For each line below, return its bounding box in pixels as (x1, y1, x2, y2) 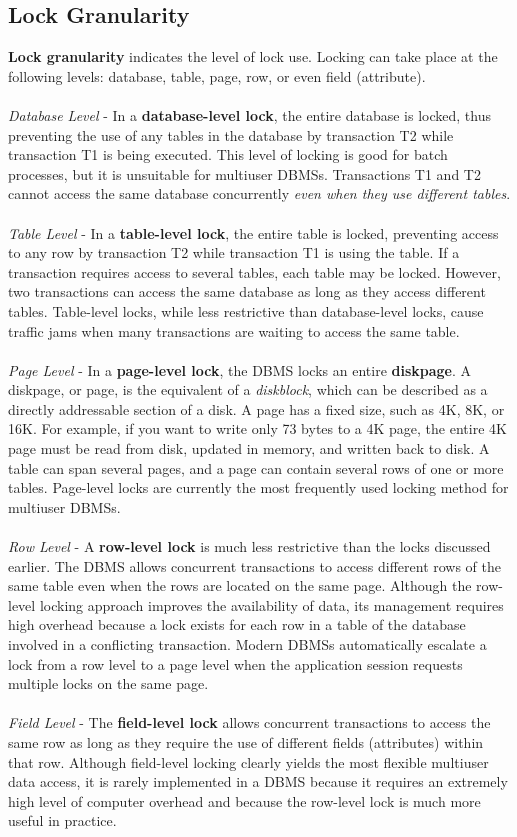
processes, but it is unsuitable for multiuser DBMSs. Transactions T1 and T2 (8, 163, 481, 184)
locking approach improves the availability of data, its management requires (39, 594, 504, 615)
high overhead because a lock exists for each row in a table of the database (8, 614, 466, 635)
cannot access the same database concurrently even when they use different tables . (8, 183, 511, 204)
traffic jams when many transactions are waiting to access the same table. (8, 320, 460, 341)
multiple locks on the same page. (8, 673, 209, 694)
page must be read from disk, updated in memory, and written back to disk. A (8, 438, 490, 459)
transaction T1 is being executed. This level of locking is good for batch (8, 144, 448, 165)
